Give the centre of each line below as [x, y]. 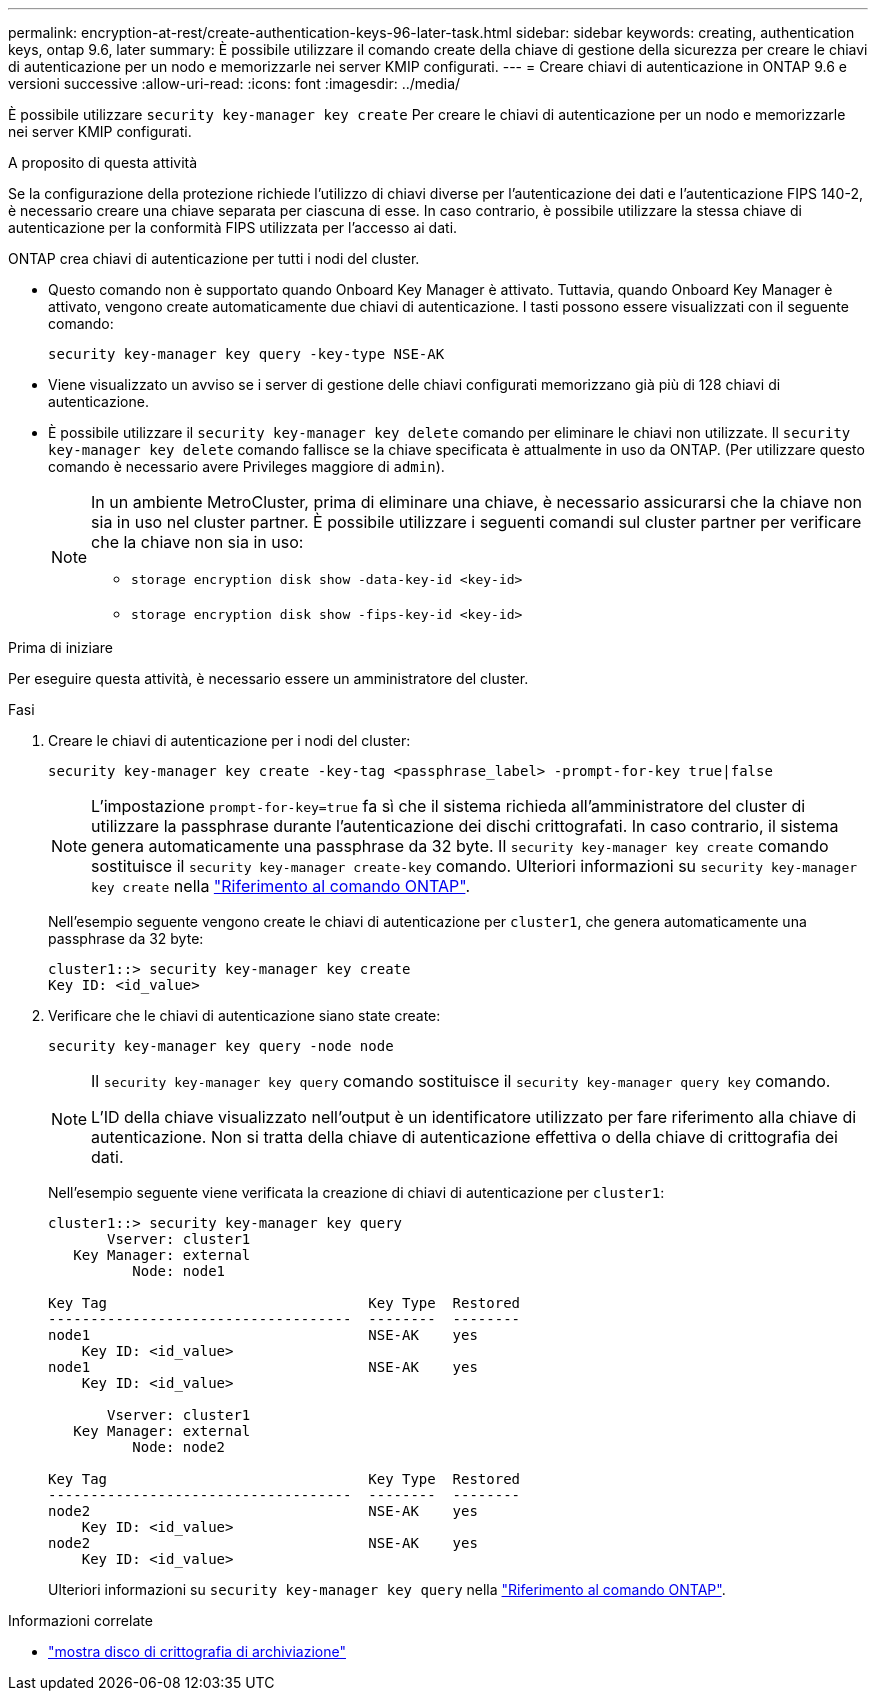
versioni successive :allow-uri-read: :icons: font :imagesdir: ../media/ [234, 83]
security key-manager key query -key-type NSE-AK [246, 354]
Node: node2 [179, 1447]
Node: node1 [179, 1271]
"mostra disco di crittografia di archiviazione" [197, 1651]
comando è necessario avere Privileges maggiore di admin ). [246, 466]
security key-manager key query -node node [221, 1046]
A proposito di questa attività [103, 162]
